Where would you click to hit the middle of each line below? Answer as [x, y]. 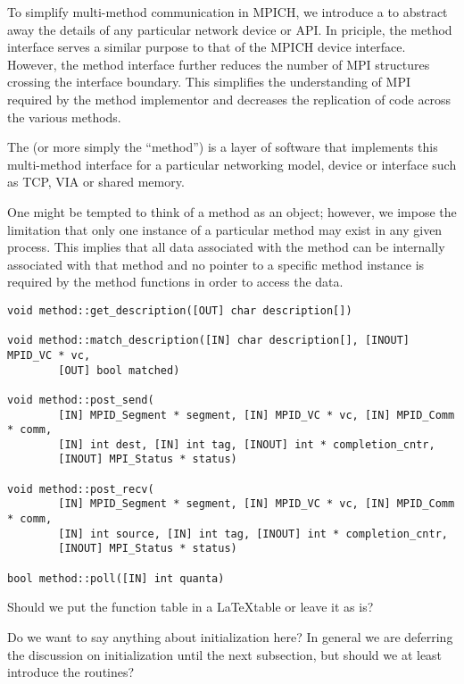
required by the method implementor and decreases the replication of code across [229, 99]
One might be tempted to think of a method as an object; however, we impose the [232, 211]
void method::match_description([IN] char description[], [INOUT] [209, 341]
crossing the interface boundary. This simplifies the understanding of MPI [209, 82]
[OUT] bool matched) [119, 370]
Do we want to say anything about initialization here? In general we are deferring [230, 636]
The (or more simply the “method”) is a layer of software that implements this [223, 147]
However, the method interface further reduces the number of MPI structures [219, 64]
